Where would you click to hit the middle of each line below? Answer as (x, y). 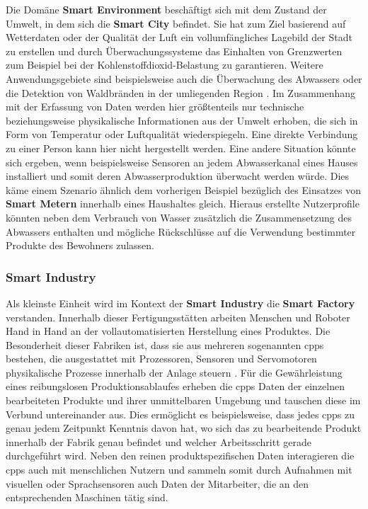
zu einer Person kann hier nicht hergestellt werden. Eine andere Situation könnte (181, 148)
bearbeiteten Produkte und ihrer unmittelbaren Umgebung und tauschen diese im (183, 400)
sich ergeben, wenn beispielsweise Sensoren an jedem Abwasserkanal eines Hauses (182, 162)
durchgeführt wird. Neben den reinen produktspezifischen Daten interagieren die (180, 456)
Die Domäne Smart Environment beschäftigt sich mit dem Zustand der (166, 9)
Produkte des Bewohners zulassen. (80, 245)
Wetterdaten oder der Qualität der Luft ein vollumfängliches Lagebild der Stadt (179, 37)
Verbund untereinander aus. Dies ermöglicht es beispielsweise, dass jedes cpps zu (180, 414)
